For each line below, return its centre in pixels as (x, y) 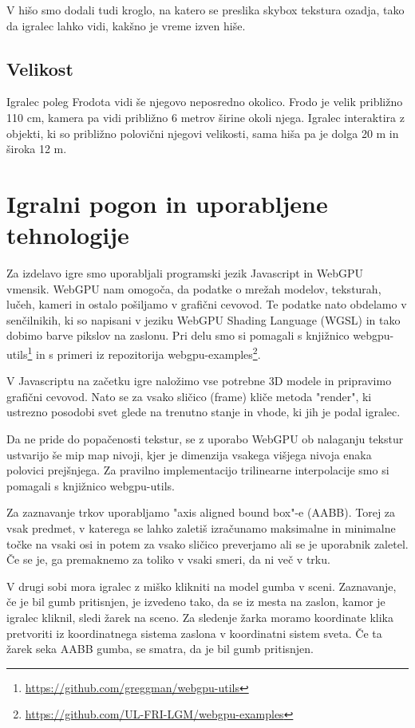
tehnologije (68, 235)
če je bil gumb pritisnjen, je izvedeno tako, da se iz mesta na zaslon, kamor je (196, 602)
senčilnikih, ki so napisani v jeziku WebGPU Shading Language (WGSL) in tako (204, 319)
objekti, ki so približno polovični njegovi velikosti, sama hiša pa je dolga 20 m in (203, 133)
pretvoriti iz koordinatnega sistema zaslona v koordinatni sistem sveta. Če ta (194, 633)
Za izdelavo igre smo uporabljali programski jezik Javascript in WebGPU (185, 273)
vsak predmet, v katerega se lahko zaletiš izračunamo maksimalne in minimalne (201, 528)
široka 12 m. (37, 149)
